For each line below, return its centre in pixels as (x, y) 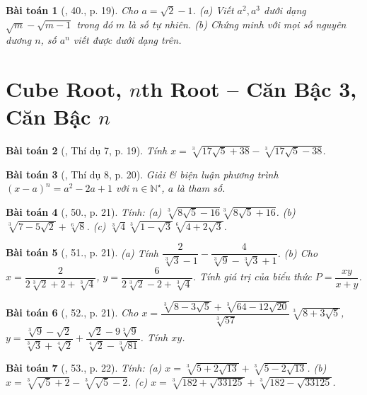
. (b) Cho (298, 252)
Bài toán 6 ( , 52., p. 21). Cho (72, 313)
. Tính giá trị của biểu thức (252, 276)
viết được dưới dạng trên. (127, 40)
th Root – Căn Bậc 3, (249, 89)
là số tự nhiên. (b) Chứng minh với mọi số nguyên (237, 24)
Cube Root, (64, 89)
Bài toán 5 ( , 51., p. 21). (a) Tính (82, 252)
